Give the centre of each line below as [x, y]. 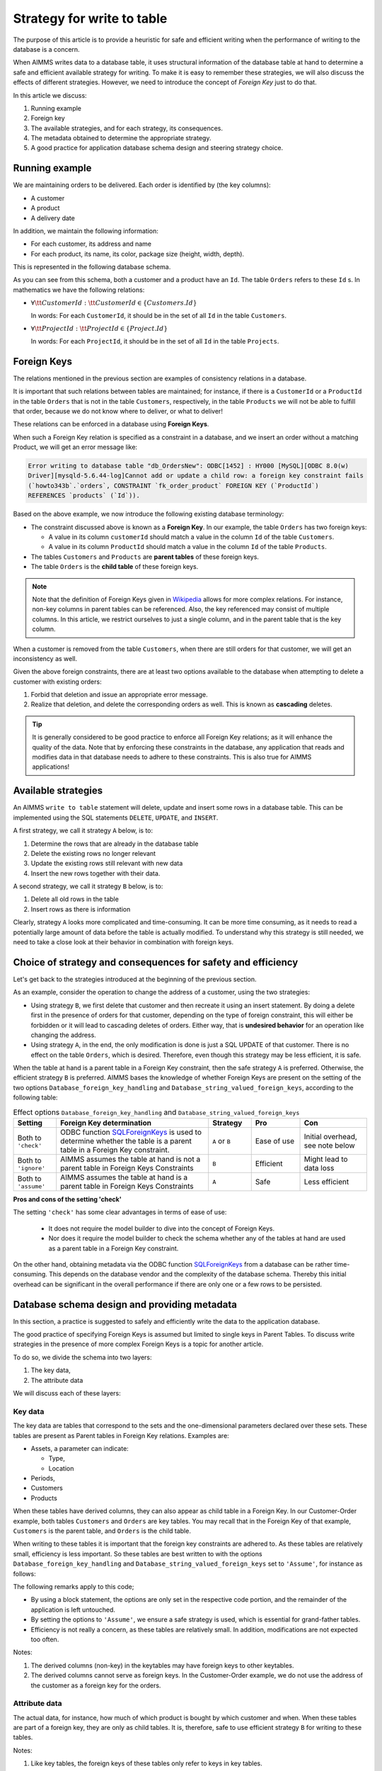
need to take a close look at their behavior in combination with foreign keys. [123, 942]
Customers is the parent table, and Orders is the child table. [102, 1531]
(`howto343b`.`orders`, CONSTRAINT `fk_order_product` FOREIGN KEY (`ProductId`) [174, 486]
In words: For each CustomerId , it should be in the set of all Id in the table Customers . [158, 315]
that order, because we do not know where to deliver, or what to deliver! [118, 411]
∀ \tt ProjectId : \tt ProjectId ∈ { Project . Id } [99, 329]
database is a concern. [47, 49]
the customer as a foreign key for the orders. [96, 1685]
